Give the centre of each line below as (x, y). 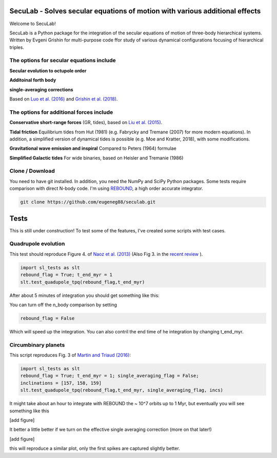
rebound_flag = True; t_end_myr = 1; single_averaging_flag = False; (110, 376)
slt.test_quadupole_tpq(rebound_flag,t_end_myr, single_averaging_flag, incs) (122, 390)
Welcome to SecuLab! (33, 24)
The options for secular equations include (63, 61)
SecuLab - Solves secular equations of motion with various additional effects (135, 11)
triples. (17, 47)
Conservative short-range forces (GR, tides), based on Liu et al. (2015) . (86, 123)
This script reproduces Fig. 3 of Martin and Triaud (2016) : (70, 355)
